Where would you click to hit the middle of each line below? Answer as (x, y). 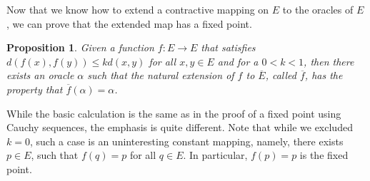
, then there (329, 61)
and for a (238, 61)
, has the (324, 75)
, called (281, 75)
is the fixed (324, 155)
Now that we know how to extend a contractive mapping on (138, 9)
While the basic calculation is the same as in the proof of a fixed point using (174, 113)
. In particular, (215, 155)
